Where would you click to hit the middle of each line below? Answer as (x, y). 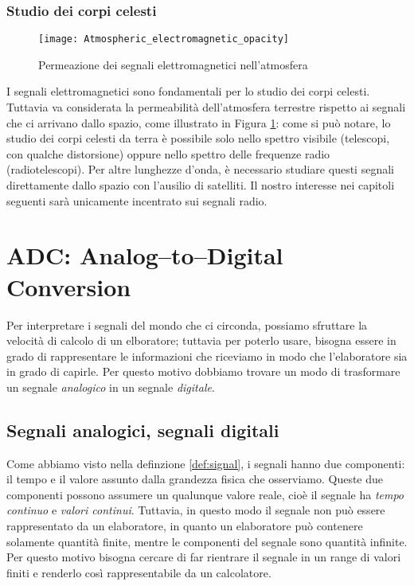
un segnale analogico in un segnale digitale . (111, 387)
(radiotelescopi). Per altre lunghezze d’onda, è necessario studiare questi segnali (200, 169)
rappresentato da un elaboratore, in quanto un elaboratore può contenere (185, 526)
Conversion (69, 286)
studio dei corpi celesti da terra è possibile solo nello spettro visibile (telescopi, (198, 138)
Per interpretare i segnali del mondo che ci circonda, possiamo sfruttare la (187, 324)
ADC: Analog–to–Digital (145, 255)
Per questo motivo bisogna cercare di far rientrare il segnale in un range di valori (204, 557)
